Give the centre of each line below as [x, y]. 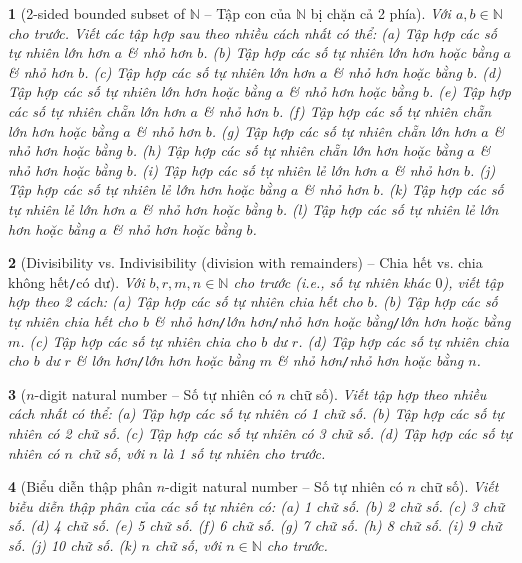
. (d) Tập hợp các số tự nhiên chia [403, 340]
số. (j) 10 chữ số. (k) [72, 545]
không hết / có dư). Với [76, 281]
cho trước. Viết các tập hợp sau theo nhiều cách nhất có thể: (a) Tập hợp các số [252, 32]
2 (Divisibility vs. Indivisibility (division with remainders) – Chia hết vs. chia [245, 262]
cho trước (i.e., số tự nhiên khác [332, 281]
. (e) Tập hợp [469, 91]
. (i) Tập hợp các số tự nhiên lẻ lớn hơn [254, 169]
